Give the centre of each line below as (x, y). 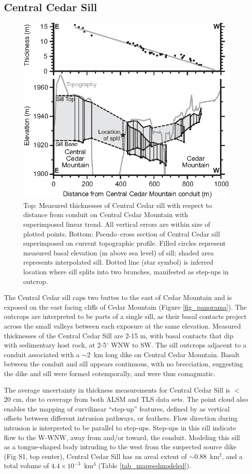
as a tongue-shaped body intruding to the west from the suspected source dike (120, 447)
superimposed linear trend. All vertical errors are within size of (117, 224)
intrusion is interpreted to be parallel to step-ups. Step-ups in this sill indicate (120, 427)
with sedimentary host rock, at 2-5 (55, 345)
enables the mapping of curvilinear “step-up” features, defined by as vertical (117, 408)
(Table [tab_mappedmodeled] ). (145, 466)
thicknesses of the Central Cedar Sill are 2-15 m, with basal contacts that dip (119, 335)
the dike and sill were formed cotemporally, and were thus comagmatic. (110, 373)
